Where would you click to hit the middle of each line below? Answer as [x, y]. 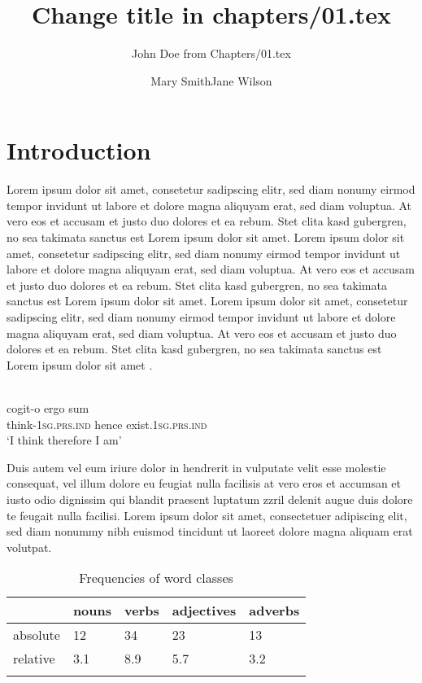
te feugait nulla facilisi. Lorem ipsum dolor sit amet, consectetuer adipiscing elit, [207, 515]
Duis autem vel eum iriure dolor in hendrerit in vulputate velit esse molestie [196, 467]
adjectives [204, 611]
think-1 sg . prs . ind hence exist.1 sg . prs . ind [107, 424]
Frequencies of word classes [156, 578]
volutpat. [29, 547]
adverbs [274, 611]
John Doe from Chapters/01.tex [211, 53]
